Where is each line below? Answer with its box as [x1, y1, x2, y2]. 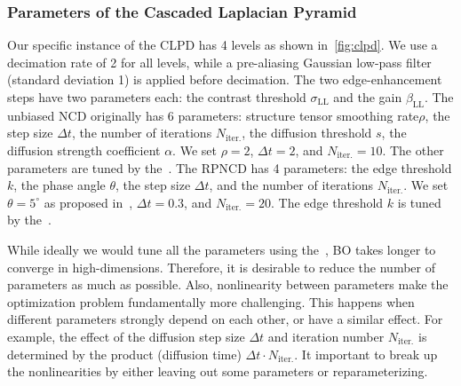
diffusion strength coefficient [7, 140, 161, 159]
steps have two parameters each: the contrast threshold [7, 88, 306, 106]
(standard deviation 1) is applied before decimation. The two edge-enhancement [7, 70, 442, 89]
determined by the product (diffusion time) [7, 344, 242, 363]
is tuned [397, 193, 441, 211]
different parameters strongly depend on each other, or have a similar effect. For [7, 310, 443, 328]
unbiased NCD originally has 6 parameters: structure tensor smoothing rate [7, 106, 419, 124]
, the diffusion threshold [242, 123, 372, 142]
